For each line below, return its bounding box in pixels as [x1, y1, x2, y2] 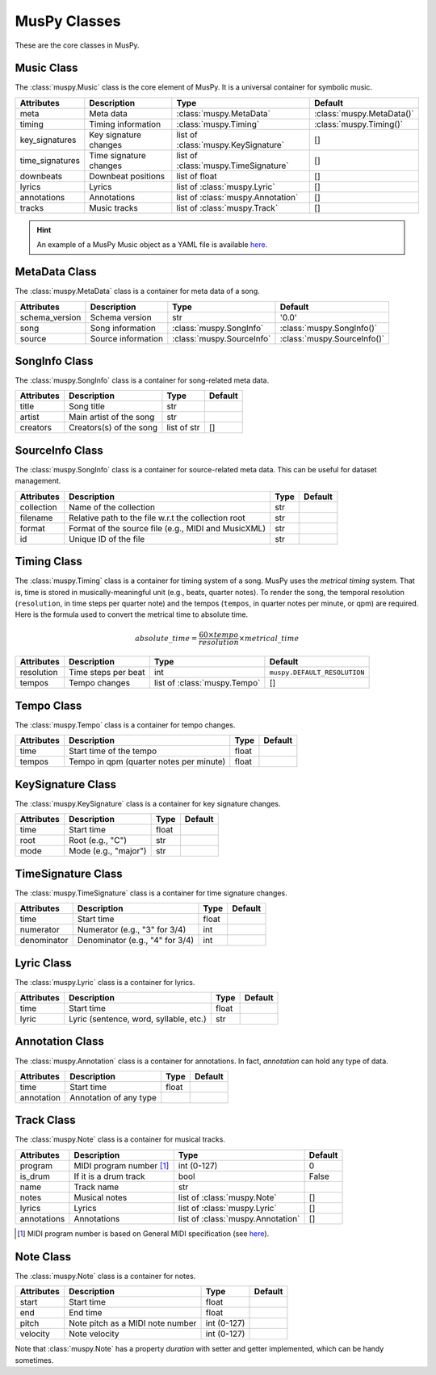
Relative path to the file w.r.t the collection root [69, 512, 245, 523]
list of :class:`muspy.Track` [176, 202, 279, 213]
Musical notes [73, 1192, 128, 1203]
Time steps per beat [69, 667, 145, 678]
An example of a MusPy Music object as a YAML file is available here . [36, 240, 268, 249]
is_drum [19, 1171, 50, 1182]
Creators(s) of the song [69, 422, 157, 434]
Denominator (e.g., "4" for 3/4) [77, 935, 195, 946]
